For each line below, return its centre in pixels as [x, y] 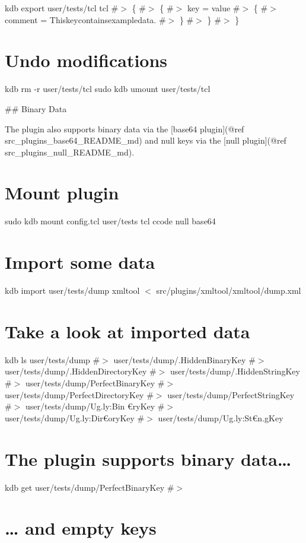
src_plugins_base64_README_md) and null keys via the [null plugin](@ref [146, 140]
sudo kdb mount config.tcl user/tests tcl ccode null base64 [110, 221]
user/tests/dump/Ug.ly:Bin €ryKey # [95, 406]
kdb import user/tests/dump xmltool [72, 290]
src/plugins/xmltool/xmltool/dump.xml [229, 290]
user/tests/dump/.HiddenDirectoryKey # [81, 371]
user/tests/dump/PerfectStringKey [231, 394]
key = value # [213, 8]
